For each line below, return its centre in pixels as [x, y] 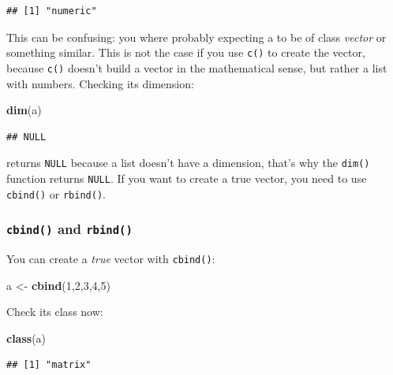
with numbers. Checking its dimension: [100, 83]
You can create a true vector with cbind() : [111, 259]
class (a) [26, 338]
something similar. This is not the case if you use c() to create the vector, [186, 52]
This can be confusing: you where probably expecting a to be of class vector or [196, 37]
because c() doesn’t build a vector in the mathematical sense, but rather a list [197, 67]
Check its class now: [55, 312]
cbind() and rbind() [69, 229]
